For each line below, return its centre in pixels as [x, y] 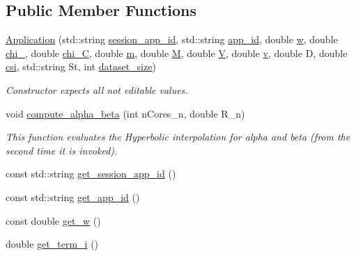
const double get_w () [53, 220]
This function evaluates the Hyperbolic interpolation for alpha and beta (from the [178, 137]
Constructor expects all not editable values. [97, 89]
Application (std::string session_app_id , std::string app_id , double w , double [172, 39]
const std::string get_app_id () [73, 197]
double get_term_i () [52, 244]
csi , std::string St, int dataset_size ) [81, 66]
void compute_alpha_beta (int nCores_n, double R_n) [125, 113]
